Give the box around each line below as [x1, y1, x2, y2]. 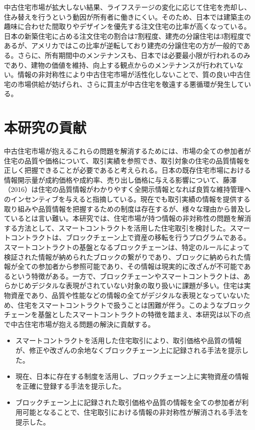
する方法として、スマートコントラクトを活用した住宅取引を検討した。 [4, 222, 230, 233]
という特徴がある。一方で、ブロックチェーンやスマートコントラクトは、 [10, 270, 244, 281]
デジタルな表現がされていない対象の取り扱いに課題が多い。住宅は [31, 280, 244, 291]
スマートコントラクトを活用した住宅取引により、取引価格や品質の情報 [15, 335, 242, 346]
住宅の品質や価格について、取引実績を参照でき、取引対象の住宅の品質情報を [4, 155, 250, 165]
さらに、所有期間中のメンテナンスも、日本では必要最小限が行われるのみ [17, 50, 251, 60]
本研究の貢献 [4, 117, 87, 137]
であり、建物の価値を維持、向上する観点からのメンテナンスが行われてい [4, 59, 236, 70]
